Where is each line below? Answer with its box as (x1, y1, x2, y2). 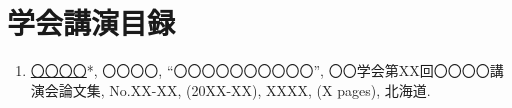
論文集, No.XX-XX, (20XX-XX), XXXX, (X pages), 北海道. (58, 79, 431, 100)
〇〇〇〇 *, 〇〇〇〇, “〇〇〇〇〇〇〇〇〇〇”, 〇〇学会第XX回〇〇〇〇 (30, 60, 490, 81)
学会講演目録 (7, 2, 176, 43)
